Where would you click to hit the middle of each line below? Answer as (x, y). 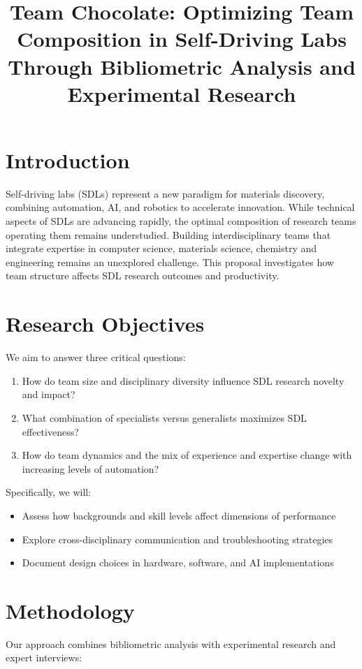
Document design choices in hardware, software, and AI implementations (178, 563)
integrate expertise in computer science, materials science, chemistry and (161, 248)
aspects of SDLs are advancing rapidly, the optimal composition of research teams (181, 221)
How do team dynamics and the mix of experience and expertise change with (187, 455)
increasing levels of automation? (90, 468)
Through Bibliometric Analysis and (182, 66)
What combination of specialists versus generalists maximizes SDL (164, 417)
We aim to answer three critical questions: (96, 357)
